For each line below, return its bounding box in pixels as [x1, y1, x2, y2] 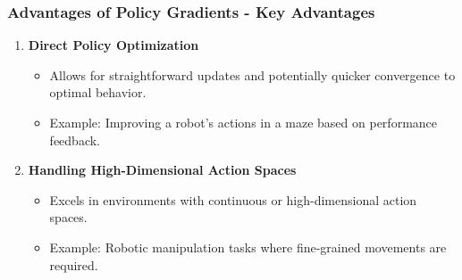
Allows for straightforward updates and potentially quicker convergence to [49, 65, 456, 84]
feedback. [49, 130, 100, 149]
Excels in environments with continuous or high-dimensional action [49, 190, 417, 209]
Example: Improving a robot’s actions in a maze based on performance [49, 113, 438, 131]
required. [49, 255, 98, 274]
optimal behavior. [49, 83, 147, 102]
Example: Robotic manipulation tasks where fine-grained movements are [49, 237, 447, 256]
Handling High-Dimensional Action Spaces [28, 161, 297, 179]
